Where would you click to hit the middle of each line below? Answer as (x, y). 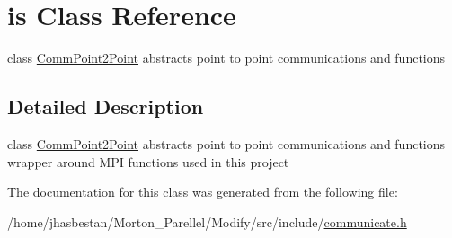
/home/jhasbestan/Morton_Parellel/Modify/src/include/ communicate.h (207, 221)
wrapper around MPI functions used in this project (148, 161)
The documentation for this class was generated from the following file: (203, 192)
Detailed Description (106, 106)
